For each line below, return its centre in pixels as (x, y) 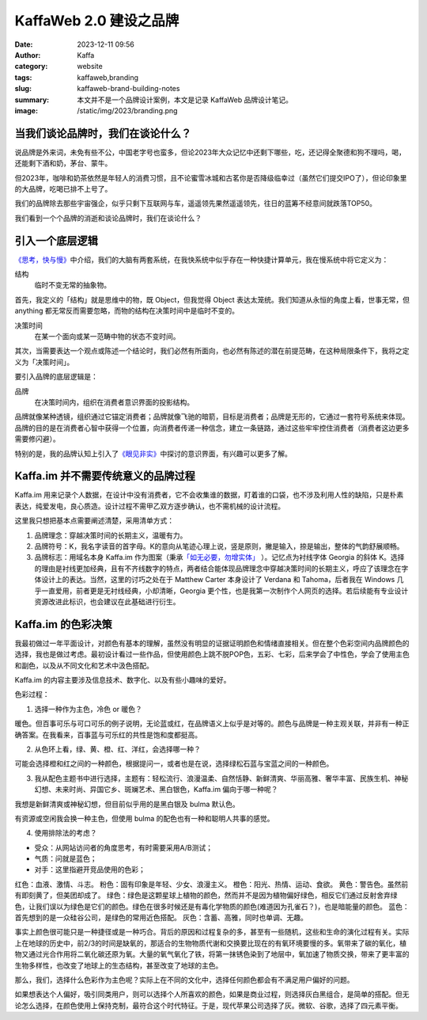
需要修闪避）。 (37, 439)
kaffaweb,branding (108, 77)
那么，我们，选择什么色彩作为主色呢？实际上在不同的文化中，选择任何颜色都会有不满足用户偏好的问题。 (184, 980)
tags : (23, 77)
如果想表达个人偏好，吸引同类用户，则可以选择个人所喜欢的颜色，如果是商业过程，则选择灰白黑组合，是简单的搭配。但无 (212, 995)
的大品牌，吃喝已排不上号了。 (63, 188)
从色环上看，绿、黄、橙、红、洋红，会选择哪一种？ (117, 749)
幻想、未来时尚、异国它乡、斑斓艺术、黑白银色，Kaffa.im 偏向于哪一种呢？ (156, 790)
